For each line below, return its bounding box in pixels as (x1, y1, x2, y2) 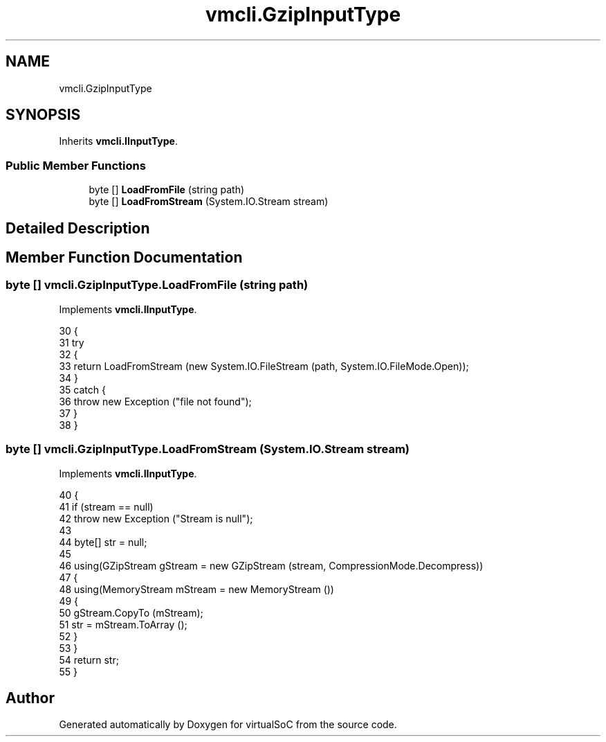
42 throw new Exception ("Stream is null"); (59, 512, 253, 524)
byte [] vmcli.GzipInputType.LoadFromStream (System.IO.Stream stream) (6, 442, 410, 457)
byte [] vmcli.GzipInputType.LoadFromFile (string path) (6, 278, 309, 292)
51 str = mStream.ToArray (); (59, 618, 187, 630)
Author (6, 689, 55, 707)
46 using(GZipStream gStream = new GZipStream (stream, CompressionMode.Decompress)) (59, 559, 484, 572)
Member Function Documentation (6, 249, 243, 267)
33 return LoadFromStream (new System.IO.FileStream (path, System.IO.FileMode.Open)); (59, 360, 469, 372)
